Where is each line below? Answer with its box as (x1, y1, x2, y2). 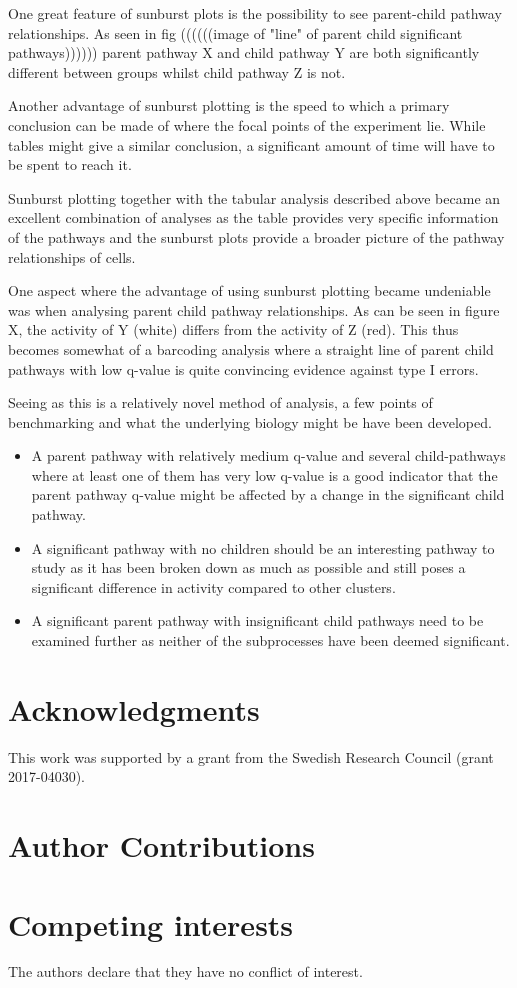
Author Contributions (8, 825, 315, 866)
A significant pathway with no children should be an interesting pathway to (31, 537, 495, 558)
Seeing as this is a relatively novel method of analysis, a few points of (8, 392, 433, 413)
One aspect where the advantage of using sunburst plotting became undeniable (8, 280, 491, 301)
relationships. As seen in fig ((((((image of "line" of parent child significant (8, 22, 463, 43)
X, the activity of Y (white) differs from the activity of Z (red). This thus (8, 319, 459, 340)
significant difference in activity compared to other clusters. (31, 576, 396, 597)
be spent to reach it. (8, 154, 132, 175)
